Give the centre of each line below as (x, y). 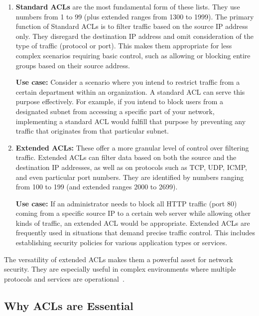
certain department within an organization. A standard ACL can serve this (130, 91)
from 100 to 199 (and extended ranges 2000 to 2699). (97, 187)
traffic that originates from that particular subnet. (92, 131)
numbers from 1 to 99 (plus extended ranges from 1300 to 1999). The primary (135, 16)
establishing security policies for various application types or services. (122, 242)
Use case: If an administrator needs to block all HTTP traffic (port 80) (126, 203)
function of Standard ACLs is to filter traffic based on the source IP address (132, 26)
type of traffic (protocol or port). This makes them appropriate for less (124, 46)
